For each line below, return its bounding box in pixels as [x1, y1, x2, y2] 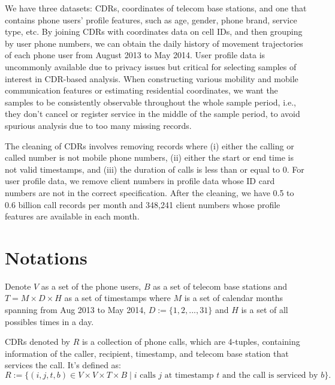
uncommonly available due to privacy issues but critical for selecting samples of [5, 60, 297, 73]
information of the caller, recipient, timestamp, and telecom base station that [5, 347, 289, 359]
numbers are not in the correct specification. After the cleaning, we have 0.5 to [5, 186, 294, 198]
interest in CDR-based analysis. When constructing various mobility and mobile [5, 72, 298, 85]
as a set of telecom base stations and [153, 279, 288, 292]
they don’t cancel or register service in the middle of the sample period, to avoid [5, 107, 300, 120]
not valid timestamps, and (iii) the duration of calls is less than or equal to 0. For [5, 163, 304, 175]
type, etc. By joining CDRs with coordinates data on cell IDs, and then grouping [5, 25, 303, 38]
